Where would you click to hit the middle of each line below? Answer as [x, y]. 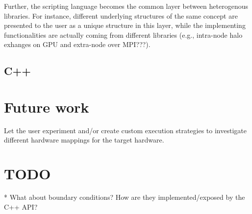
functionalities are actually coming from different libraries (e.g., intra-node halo [123, 35]
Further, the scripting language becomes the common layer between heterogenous [126, 6]
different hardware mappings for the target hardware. [84, 140]
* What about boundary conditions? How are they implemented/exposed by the [125, 197]
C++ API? [21, 206]
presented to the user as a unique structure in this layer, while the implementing [125, 25]
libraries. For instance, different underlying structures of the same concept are [121, 15]
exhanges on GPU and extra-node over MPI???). [77, 44]
